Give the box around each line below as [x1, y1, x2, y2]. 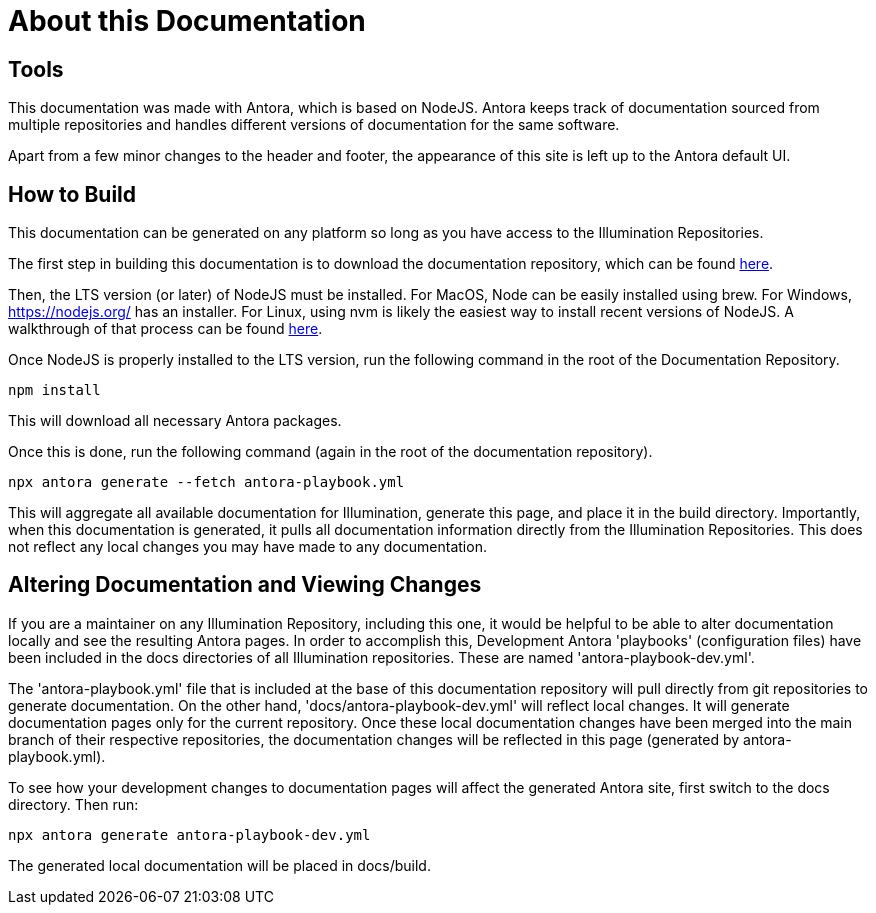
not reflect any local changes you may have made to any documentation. [8, 538, 487, 556]
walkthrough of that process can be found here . [8, 320, 323, 338]
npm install [8, 382, 101, 399]
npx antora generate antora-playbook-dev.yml [8, 826, 371, 843]
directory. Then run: [8, 795, 139, 813]
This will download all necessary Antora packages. [8, 412, 342, 430]
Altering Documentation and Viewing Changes [8, 572, 482, 598]
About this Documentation [8, 4, 366, 38]
